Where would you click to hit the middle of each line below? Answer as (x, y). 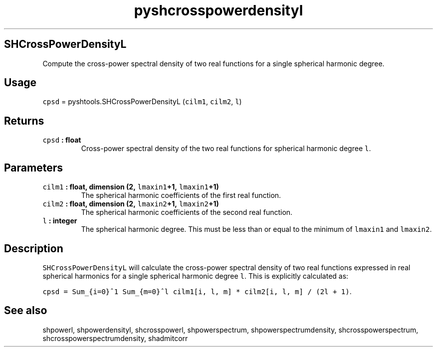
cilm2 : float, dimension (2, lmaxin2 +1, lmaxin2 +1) (131, 204)
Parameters (33, 168)
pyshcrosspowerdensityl (218, 10)
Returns (24, 121)
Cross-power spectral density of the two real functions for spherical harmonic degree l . (226, 149)
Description (34, 248)
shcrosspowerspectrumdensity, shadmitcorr (115, 338)
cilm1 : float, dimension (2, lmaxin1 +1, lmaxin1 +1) (131, 187)
